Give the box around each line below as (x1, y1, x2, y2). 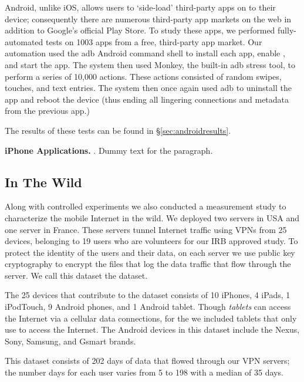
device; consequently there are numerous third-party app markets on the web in (5, 12, 292, 25)
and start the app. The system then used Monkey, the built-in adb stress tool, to (5, 58, 295, 70)
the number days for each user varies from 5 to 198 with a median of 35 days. (5, 366, 283, 378)
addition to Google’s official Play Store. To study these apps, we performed (5, 24, 275, 36)
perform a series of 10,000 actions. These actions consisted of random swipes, (5, 70, 282, 82)
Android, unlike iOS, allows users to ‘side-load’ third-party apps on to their (5, 1, 276, 13)
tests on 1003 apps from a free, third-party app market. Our (45, 35, 262, 48)
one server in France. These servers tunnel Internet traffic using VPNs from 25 (5, 223, 287, 235)
